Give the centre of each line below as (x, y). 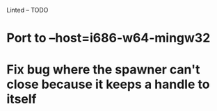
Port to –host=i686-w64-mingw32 (108, 38)
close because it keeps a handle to (108, 84)
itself (22, 99)
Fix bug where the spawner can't (103, 70)
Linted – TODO (27, 10)
